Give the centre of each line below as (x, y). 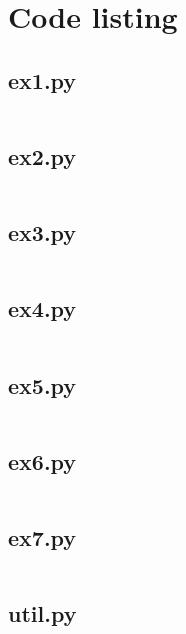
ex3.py (42, 232)
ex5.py (42, 384)
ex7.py (42, 536)
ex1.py (42, 79)
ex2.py (42, 155)
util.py (42, 613)
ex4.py (42, 308)
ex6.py (42, 460)
